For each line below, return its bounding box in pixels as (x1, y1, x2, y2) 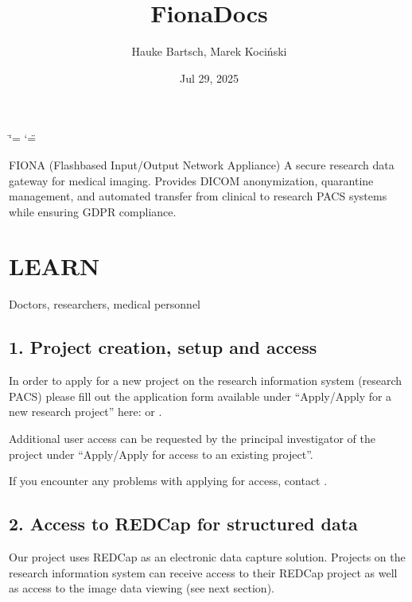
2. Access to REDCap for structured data (9, 511, 358, 536)
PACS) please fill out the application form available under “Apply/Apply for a (9, 387, 392, 404)
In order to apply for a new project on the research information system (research (9, 372, 402, 389)
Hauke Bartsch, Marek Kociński (131, 43, 287, 60)
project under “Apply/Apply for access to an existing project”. (9, 445, 313, 462)
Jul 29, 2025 (179, 69, 239, 86)
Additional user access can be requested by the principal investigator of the (9, 429, 375, 446)
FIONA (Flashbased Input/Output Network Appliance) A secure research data (9, 156, 395, 173)
